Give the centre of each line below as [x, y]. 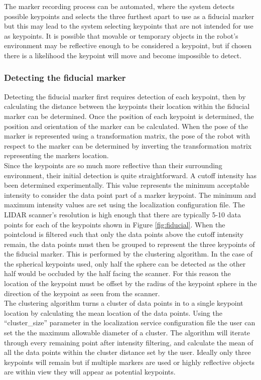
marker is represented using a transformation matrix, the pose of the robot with [127, 136]
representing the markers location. [56, 155]
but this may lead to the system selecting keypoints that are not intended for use [129, 26]
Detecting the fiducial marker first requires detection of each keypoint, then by [125, 96]
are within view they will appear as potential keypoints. [90, 372]
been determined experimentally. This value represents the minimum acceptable [127, 185]
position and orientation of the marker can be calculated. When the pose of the [126, 126]
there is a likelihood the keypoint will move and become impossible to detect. [123, 55]
